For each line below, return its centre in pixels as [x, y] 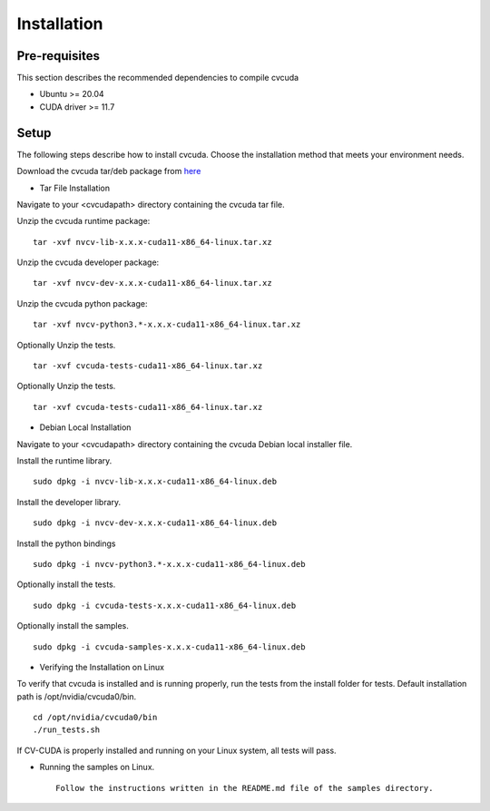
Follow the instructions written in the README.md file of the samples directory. [245, 788]
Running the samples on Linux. [97, 767]
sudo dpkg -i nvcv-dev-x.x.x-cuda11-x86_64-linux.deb [155, 523]
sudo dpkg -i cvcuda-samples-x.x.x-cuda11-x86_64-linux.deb [169, 647]
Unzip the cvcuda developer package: [88, 262]
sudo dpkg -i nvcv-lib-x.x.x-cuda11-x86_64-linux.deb [155, 482]
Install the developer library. [69, 502]
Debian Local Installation [85, 427]
